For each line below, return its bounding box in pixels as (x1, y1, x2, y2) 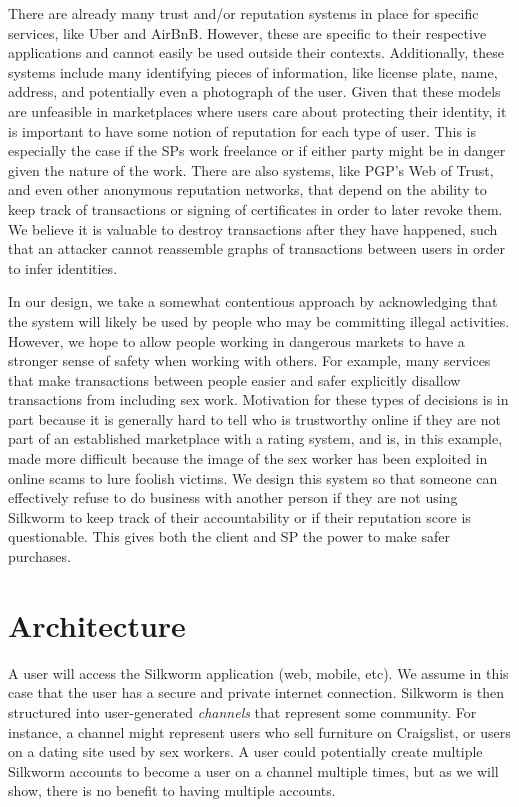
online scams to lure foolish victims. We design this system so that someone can (8, 467, 498, 488)
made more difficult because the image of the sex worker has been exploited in (8, 448, 488, 469)
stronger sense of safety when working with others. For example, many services (8, 350, 491, 371)
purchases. (8, 546, 71, 567)
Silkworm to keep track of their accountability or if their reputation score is (8, 506, 471, 527)
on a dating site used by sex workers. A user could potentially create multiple (8, 741, 483, 762)
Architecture (8, 604, 186, 645)
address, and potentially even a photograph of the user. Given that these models (8, 81, 501, 102)
